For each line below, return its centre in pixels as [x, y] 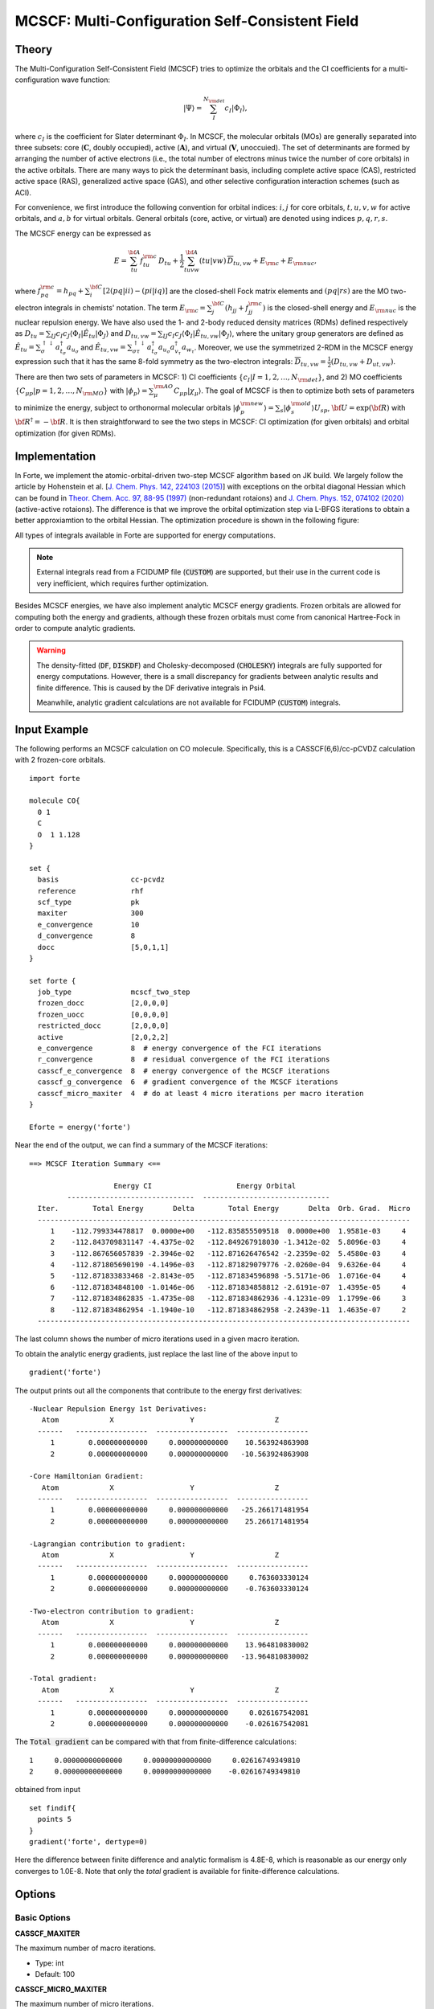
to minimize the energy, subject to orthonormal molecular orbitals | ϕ [128, 407]
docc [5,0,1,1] [103, 947]
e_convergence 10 [88, 925]
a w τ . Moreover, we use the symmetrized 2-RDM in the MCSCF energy [297, 349]
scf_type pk [88, 902]
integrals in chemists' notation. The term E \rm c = [125, 308]
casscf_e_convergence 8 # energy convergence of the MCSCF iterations [184, 1070]
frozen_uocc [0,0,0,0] [103, 1014]
